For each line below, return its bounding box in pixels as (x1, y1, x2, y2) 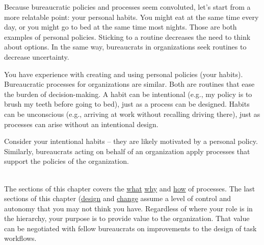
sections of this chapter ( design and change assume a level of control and (4, 193, 231, 204)
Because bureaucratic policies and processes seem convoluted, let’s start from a (4, 2, 251, 12)
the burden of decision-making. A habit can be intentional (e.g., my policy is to (4, 88, 252, 99)
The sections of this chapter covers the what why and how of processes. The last (4, 183, 255, 193)
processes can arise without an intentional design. (4, 118, 159, 129)
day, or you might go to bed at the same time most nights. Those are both (4, 21, 237, 32)
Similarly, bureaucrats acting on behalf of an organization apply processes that (4, 145, 250, 156)
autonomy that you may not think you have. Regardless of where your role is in (4, 203, 253, 213)
